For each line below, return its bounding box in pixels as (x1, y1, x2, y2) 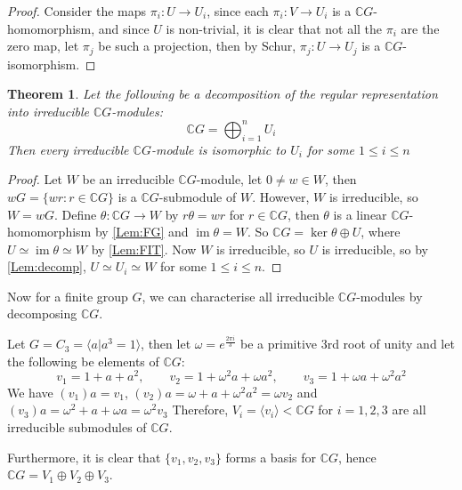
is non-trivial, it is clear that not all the (166, 19, 383, 37)
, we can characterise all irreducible (142, 286, 335, 305)
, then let (141, 334, 191, 353)
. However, (252, 187, 310, 205)
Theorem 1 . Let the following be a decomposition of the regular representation (7, 84, 438, 103)
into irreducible (7, 101, 89, 120)
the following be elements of (7, 351, 159, 370)
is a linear (333, 205, 387, 223)
